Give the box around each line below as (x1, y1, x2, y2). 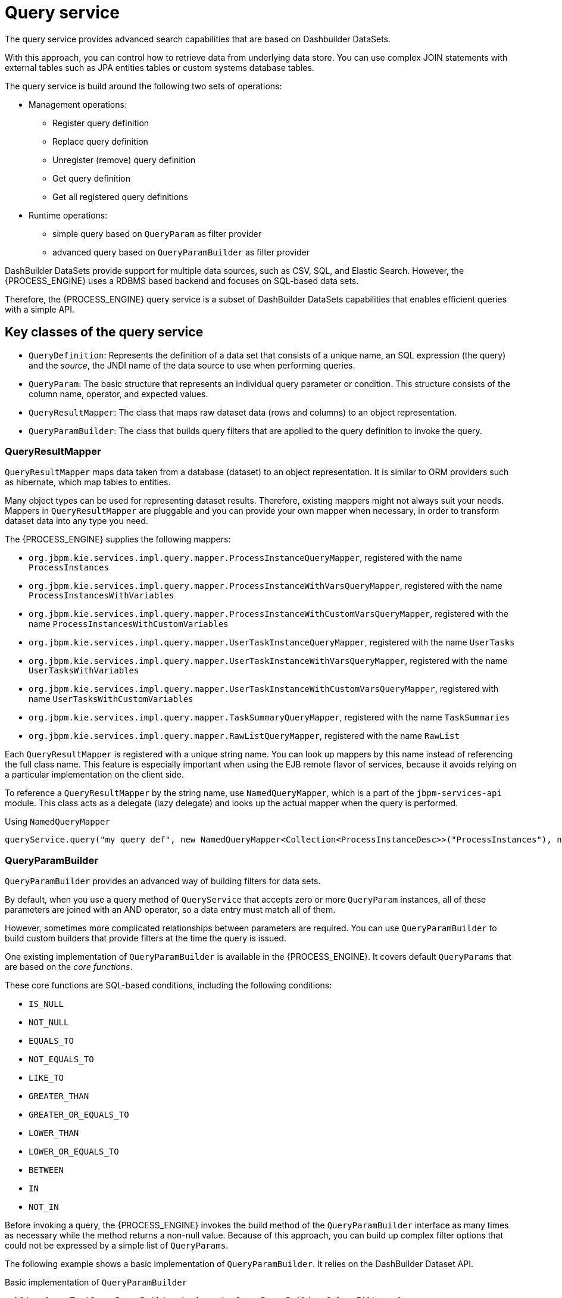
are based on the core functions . (5, 962, 133, 972)
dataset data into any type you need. (5, 516, 148, 526)
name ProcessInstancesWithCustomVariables (29, 619, 229, 629)
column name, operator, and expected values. (29, 388, 208, 399)
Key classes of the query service (5, 324, 204, 340)
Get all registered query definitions (52, 191, 188, 202)
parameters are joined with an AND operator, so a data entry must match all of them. (5, 904, 336, 915)
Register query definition (52, 117, 149, 128)
